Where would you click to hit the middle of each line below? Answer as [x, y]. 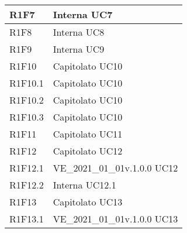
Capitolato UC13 [88, 202]
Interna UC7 [83, 14]
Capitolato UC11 [88, 134]
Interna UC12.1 [84, 185]
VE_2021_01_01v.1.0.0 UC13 [115, 219]
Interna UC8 [79, 32]
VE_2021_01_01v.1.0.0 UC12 [115, 168]
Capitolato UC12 [88, 151]
